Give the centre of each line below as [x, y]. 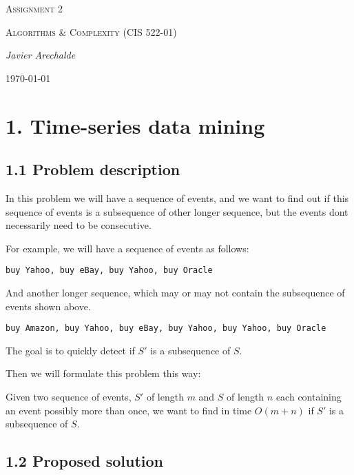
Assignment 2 [34, 8]
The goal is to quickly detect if [70, 350]
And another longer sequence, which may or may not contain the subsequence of [175, 292]
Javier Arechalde [41, 55]
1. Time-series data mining [135, 125]
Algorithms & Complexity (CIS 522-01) [91, 31]
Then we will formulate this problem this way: [103, 373]
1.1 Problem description [93, 169]
